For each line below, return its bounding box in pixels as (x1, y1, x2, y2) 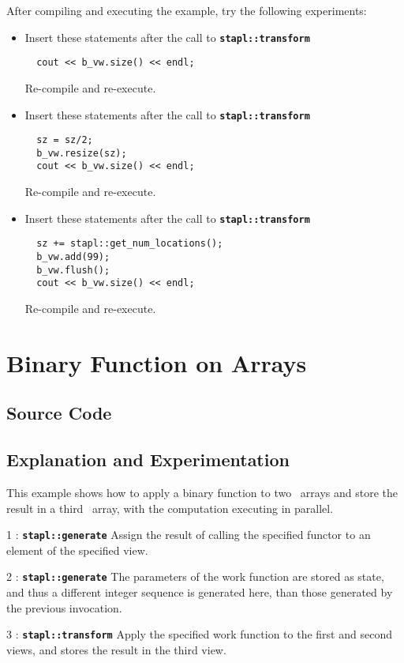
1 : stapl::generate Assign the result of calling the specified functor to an (6, 526, 371, 543)
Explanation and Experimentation (6, 447, 290, 472)
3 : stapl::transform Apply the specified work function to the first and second (6, 626, 392, 642)
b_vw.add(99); (36, 251, 110, 263)
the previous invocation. (6, 599, 122, 616)
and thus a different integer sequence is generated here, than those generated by (6, 584, 393, 601)
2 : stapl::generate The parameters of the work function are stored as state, (6, 568, 384, 585)
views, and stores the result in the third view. (6, 641, 226, 657)
